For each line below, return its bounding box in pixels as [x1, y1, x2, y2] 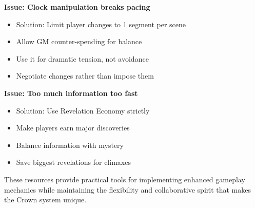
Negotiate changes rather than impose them [16, 70, 154, 81]
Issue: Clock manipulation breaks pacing [4, 2, 150, 12]
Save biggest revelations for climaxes [16, 157, 131, 167]
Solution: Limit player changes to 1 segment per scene [16, 18, 186, 29]
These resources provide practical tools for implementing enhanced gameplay [4, 174, 245, 184]
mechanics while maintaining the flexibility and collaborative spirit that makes [4, 184, 251, 195]
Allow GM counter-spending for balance [16, 36, 142, 47]
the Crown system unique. [4, 194, 87, 205]
